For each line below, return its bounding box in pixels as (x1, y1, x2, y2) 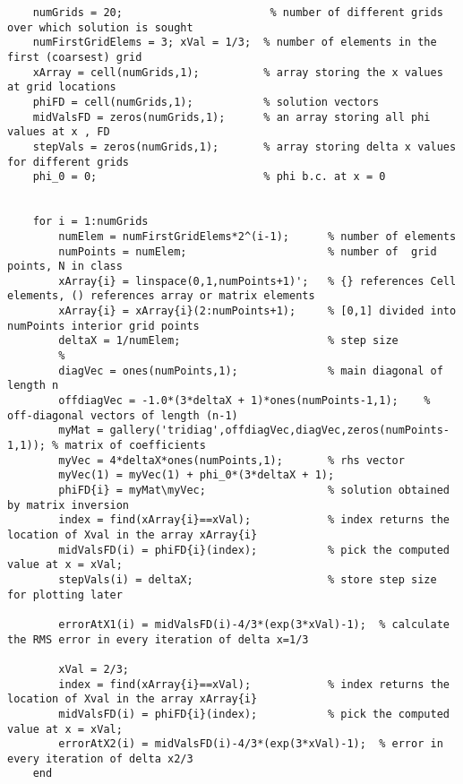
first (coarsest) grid (7, 50, 142, 64)
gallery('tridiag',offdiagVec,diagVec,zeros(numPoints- (109, 424, 450, 437)
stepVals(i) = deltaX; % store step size (58, 573, 437, 586)
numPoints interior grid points (7, 319, 200, 332)
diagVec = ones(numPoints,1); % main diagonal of (58, 364, 443, 377)
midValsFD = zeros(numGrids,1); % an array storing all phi (32, 110, 431, 124)
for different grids (7, 155, 130, 168)
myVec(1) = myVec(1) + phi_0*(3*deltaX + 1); (58, 469, 335, 482)
